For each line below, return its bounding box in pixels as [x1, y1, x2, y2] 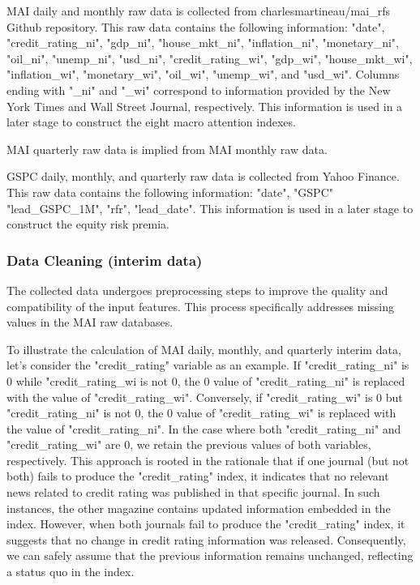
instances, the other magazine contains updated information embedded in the [6, 499, 391, 516]
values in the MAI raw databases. [6, 314, 174, 331]
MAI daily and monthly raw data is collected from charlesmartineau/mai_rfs [6, 2, 390, 19]
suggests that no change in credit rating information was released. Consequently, [6, 531, 406, 548]
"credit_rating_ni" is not [6, 404, 131, 421]
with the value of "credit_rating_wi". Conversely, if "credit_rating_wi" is [6, 388, 373, 405]
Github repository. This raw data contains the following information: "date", [6, 18, 385, 35]
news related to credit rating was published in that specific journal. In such [6, 484, 380, 501]
